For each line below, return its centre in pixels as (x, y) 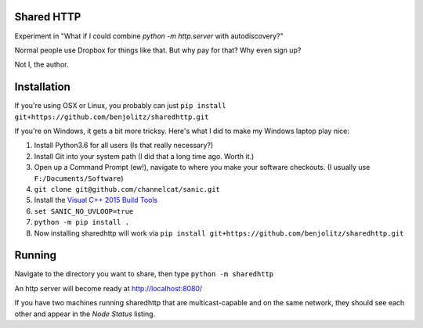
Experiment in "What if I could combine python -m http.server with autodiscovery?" (149, 36)
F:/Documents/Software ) (79, 178)
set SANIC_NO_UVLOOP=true (84, 211)
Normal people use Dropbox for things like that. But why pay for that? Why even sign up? (158, 50)
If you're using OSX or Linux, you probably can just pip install (120, 106)
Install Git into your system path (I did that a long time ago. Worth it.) (144, 156)
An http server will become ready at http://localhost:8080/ (108, 288)
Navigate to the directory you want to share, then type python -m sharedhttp (144, 274)
